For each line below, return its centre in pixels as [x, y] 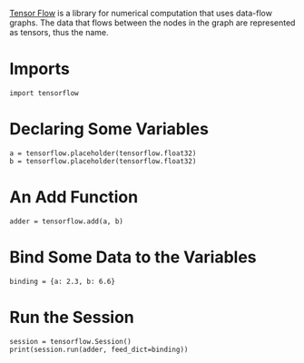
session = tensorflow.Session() [70, 341]
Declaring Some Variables [109, 129]
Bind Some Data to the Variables [133, 257]
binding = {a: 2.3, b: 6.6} [63, 281]
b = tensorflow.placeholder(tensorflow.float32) [103, 161]
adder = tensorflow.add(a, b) [67, 221]
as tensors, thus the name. [59, 32]
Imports [39, 69]
